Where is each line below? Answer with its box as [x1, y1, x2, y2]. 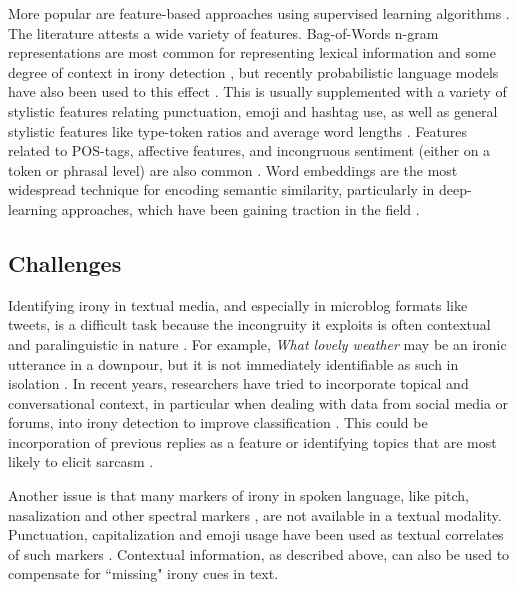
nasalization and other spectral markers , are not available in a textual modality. [8, 504, 502, 525]
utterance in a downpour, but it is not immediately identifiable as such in [8, 353, 459, 374]
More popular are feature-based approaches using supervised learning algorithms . [8, 3, 510, 23]
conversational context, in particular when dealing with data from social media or [8, 392, 509, 413]
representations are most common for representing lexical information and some [8, 42, 496, 63]
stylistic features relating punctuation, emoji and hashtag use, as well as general [8, 100, 498, 121]
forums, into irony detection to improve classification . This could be [8, 412, 428, 433]
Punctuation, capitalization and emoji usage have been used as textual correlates [8, 524, 504, 545]
